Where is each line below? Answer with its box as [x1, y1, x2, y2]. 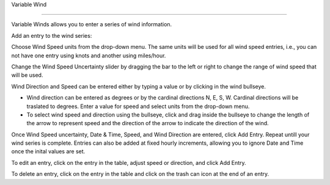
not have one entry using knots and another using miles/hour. [11, 52, 166, 59]
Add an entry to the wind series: [11, 32, 92, 39]
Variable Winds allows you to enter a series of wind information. [11, 21, 172, 28]
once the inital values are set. [11, 148, 86, 155]
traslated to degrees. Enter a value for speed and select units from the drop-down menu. [26, 103, 250, 110]
